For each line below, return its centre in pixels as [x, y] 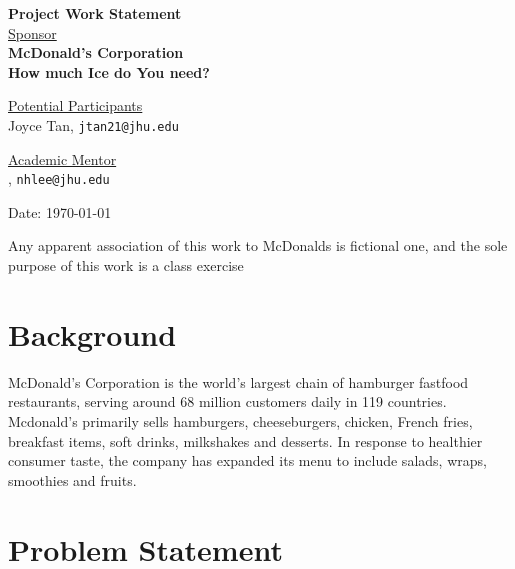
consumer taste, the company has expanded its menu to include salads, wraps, [247, 460]
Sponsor [32, 32]
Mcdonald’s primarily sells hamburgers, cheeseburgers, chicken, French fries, [240, 420]
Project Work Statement [95, 13]
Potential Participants [75, 105]
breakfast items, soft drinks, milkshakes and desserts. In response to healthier [245, 440]
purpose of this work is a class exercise [126, 265]
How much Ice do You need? [109, 71]
